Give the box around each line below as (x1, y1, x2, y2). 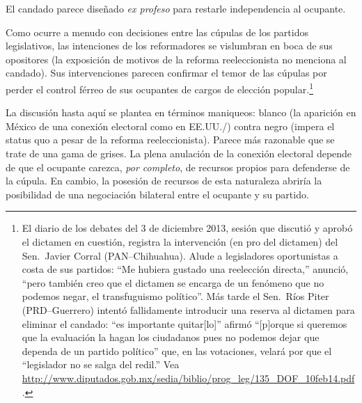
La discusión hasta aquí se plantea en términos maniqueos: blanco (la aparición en (6, 105, 356, 120)
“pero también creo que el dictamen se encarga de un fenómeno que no (22, 275, 324, 290)
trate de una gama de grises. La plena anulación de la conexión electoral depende (6, 146, 352, 160)
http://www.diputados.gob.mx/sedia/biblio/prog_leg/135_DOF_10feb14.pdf (22, 370, 355, 385)
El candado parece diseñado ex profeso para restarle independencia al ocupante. (6, 1, 346, 15)
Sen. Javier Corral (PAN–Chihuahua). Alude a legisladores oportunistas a (22, 248, 338, 262)
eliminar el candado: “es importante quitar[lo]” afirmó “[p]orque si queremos (22, 316, 347, 331)
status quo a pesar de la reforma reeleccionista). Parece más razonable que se (6, 132, 335, 147)
